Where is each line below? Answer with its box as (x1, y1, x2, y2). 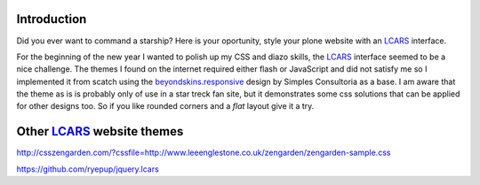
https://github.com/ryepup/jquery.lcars (16, 164, 159, 174)
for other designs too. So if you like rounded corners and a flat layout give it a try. (16, 101, 315, 112)
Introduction (16, 12, 87, 27)
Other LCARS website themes (16, 124, 184, 139)
